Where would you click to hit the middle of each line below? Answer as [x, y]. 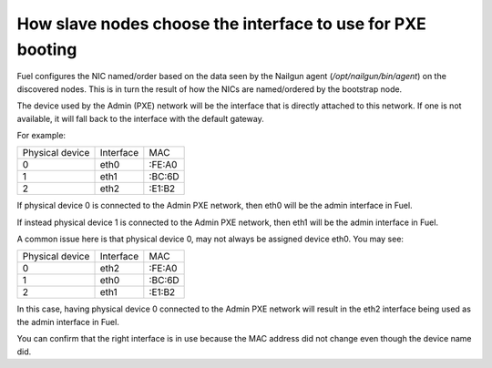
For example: [41, 135]
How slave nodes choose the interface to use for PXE [222, 24]
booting [47, 49]
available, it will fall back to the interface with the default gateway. [140, 118]
